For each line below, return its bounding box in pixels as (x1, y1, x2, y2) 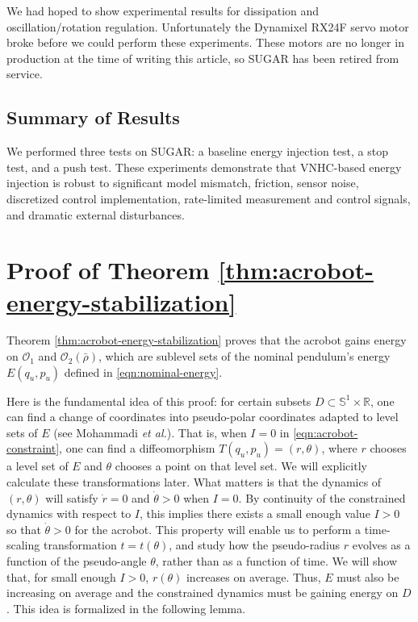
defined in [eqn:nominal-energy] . (64, 363, 223, 380)
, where (321, 440, 357, 457)
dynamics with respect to (6, 505, 132, 522)
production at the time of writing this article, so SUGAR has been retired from (6, 49, 399, 66)
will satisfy (45, 489, 98, 506)
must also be (336, 568, 399, 585)
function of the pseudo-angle (6, 552, 147, 569)
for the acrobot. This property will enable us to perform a (74, 520, 362, 537)
